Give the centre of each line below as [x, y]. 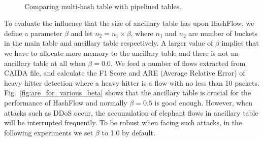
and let [82, 33]
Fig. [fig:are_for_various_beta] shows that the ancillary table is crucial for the [128, 93]
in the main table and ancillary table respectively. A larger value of [109, 43]
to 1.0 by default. [128, 132]
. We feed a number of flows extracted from [178, 63]
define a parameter [33, 33]
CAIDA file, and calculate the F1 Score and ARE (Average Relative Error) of [125, 73]
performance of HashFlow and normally [66, 102]
